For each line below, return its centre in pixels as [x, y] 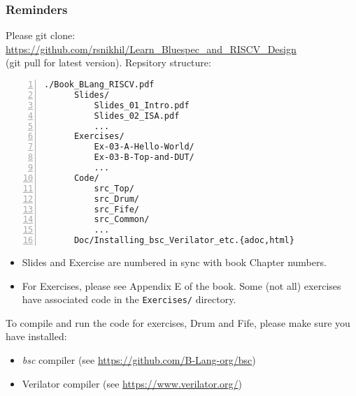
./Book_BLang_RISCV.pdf [99, 85]
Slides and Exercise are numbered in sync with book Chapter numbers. [174, 262]
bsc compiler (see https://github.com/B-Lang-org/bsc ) [139, 360]
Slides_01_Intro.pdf [142, 105]
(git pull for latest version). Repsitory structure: [108, 63]
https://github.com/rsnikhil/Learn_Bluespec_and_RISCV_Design [151, 49]
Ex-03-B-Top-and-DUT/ [144, 157]
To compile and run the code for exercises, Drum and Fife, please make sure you [178, 322]
